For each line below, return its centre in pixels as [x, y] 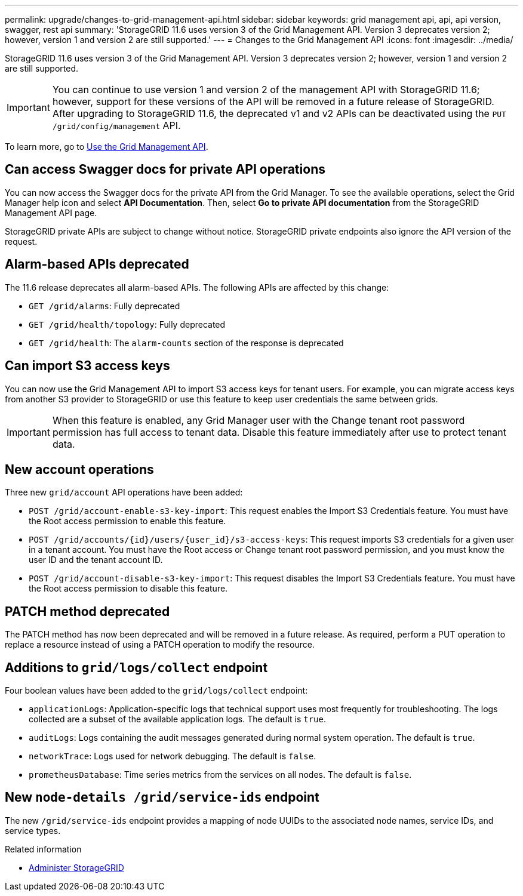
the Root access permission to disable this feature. [128, 589]
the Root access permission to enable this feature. [127, 521]
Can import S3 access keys [87, 366]
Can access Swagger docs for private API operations [165, 170]
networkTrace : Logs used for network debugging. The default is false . [173, 756]
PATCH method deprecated [87, 611]
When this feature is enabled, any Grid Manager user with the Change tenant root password [259, 420]
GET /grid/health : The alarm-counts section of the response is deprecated [186, 343]
